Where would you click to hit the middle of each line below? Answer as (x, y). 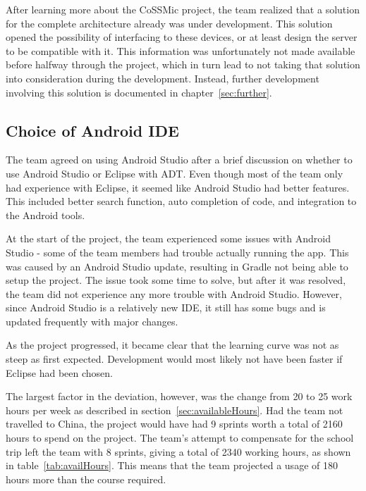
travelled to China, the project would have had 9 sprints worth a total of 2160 (174, 424)
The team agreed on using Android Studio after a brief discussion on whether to (179, 160)
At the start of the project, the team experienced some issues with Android (168, 238)
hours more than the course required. (86, 479)
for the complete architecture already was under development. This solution (169, 23)
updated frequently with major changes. (92, 321)
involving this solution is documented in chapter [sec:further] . (139, 92)
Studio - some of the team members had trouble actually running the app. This (177, 252)
